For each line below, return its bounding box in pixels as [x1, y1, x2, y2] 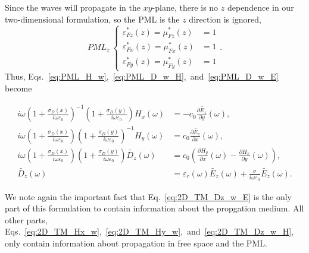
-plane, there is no [152, 1, 219, 13]
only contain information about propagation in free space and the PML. [5, 237, 267, 249]
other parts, [5, 213, 48, 226]
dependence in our [227, 1, 294, 13]
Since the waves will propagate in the [5, 1, 141, 13]
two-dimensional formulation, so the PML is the [5, 12, 180, 25]
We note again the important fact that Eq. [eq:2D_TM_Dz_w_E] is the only [5, 190, 292, 203]
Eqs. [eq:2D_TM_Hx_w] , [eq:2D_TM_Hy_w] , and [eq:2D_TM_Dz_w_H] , [5, 225, 294, 238]
